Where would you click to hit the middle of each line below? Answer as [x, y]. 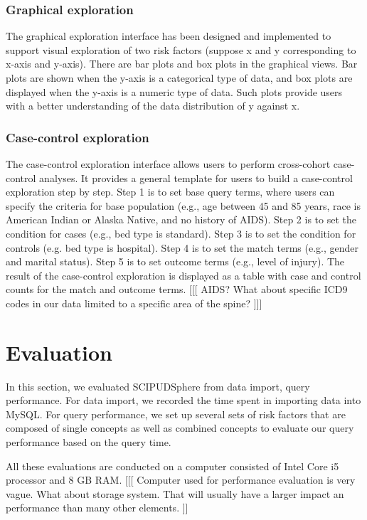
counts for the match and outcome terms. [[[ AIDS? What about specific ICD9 [177, 289]
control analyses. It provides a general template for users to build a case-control [179, 177]
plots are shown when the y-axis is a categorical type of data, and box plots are [179, 78]
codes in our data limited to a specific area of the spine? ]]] [134, 303]
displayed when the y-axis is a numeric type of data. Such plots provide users [174, 91]
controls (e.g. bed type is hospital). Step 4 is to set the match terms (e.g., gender [182, 247]
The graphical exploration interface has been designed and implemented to [169, 36]
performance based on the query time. [89, 442]
